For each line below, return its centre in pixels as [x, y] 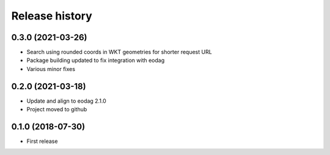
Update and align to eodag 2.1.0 [66, 101]
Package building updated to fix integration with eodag [96, 60]
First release [42, 141]
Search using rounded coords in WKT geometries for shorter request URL [119, 52]
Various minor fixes [51, 69]
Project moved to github [57, 109]
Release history [52, 16]
